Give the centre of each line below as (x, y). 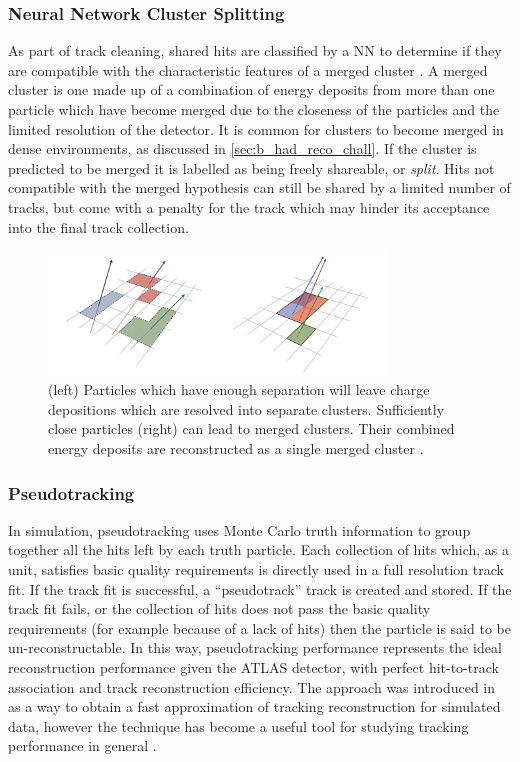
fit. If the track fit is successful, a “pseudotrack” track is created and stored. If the (260, 588)
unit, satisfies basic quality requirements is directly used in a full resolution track (256, 569)
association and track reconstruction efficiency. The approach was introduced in (252, 686)
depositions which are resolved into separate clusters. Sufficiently (246, 408)
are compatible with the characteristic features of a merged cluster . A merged (248, 69)
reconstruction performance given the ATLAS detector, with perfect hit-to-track (253, 667)
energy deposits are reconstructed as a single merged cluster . (236, 448)
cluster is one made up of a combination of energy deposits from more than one (251, 89)
